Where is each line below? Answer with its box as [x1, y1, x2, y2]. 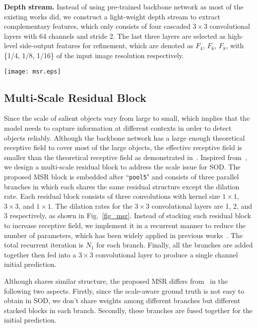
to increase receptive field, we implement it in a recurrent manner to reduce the [4, 220, 246, 231]
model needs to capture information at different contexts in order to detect [4, 123, 232, 133]
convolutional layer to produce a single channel [95, 249, 238, 259]
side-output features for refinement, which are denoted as [19, 40, 193, 51]
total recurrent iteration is [4, 240, 84, 250]
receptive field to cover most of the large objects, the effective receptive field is [4, 142, 242, 153]
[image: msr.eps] [4, 68, 61, 75]
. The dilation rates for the [51, 200, 132, 211]
